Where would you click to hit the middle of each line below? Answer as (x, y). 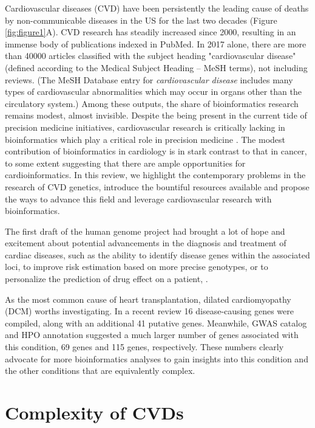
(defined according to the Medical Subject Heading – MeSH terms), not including (156, 67)
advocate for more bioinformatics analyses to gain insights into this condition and (157, 358)
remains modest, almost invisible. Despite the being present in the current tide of (156, 115)
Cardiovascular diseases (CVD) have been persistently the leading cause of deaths (157, 8)
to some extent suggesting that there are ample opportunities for (125, 163)
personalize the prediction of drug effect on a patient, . (107, 279)
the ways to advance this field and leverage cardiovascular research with (138, 198)
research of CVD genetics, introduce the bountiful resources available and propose (157, 186)
